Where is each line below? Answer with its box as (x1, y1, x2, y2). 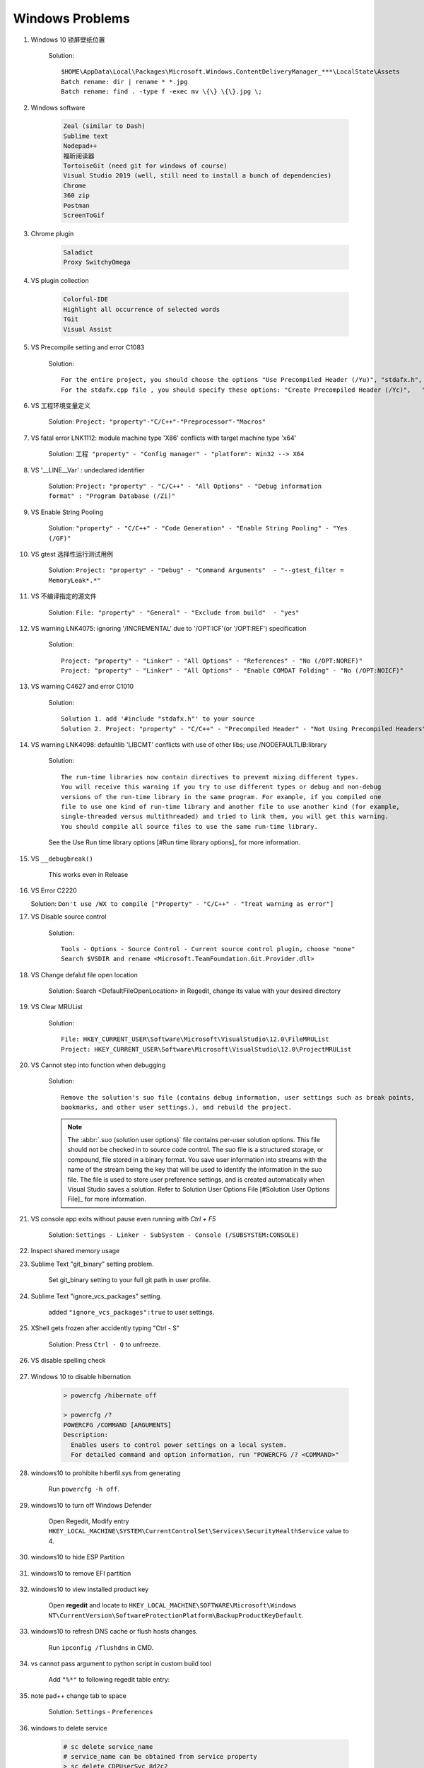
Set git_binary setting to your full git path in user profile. (48, 1276, 211, 1284)
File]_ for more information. (67, 1195, 146, 1204)
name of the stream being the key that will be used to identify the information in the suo (67, 1165, 322, 1174)
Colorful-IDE (63, 296, 109, 303)
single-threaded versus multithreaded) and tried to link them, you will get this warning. (61, 813, 389, 820)
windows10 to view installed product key (30, 1585, 148, 1594)
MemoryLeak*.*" (48, 576, 102, 584)
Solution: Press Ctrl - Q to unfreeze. (48, 1340, 161, 1349)
